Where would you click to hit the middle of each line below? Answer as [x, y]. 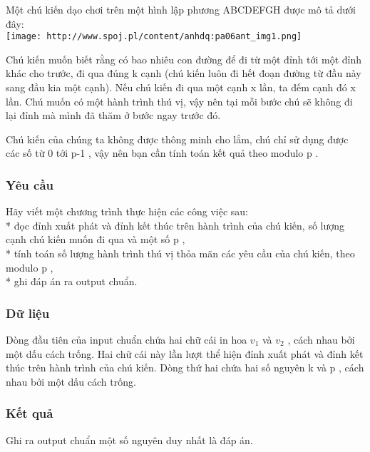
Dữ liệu [28, 313]
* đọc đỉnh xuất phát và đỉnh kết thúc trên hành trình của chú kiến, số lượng [175, 225]
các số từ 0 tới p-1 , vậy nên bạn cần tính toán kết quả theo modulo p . [162, 153]
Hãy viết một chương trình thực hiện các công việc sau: [127, 211]
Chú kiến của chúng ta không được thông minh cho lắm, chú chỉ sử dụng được [177, 139]
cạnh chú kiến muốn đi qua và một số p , [96, 239]
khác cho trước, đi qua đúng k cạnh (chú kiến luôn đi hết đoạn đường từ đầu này [184, 73]
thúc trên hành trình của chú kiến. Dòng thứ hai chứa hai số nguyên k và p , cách [185, 368]
